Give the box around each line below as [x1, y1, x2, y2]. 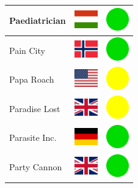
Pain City [9, 43, 45, 56]
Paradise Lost [9, 102, 60, 115]
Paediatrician [9, 13, 66, 26]
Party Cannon [9, 160, 62, 173]
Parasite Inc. [9, 131, 57, 144]
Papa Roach [9, 73, 54, 86]
